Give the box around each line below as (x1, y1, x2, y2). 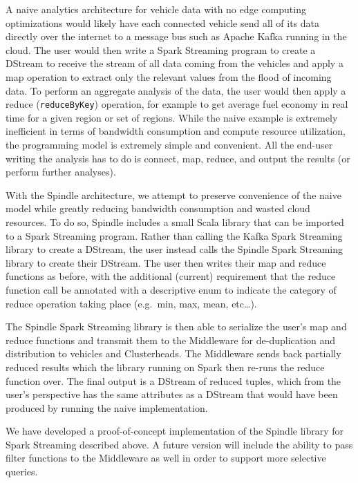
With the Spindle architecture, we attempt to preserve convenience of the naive (6, 187, 341, 202)
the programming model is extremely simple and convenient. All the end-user (6, 138, 333, 151)
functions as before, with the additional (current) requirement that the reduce (6, 269, 336, 283)
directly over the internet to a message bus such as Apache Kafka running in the (6, 29, 347, 44)
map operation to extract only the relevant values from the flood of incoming (6, 69, 332, 84)
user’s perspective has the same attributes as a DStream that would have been (6, 387, 338, 401)
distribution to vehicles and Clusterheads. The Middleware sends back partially (6, 346, 341, 361)
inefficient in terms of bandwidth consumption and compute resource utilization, (6, 124, 346, 138)
